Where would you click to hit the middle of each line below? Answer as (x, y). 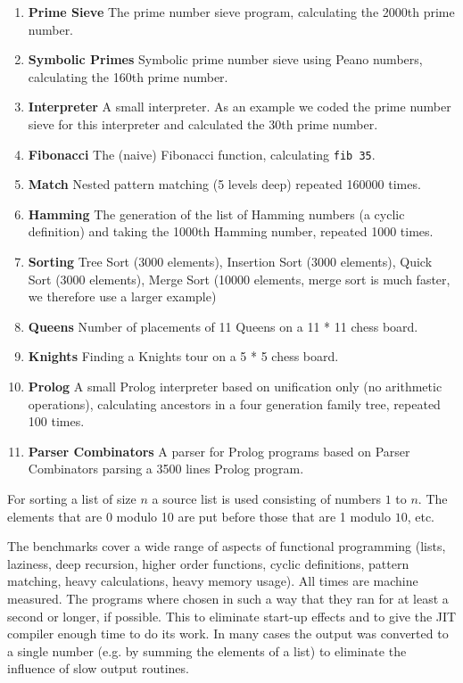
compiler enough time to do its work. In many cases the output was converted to (228, 634)
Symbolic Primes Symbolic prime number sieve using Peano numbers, (225, 59)
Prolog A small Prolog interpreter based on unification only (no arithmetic (235, 386)
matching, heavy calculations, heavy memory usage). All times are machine (213, 581)
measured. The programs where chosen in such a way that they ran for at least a (228, 598)
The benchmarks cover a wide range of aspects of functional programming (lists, (227, 546)
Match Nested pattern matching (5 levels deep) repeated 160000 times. (224, 184)
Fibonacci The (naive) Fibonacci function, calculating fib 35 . (202, 154)
